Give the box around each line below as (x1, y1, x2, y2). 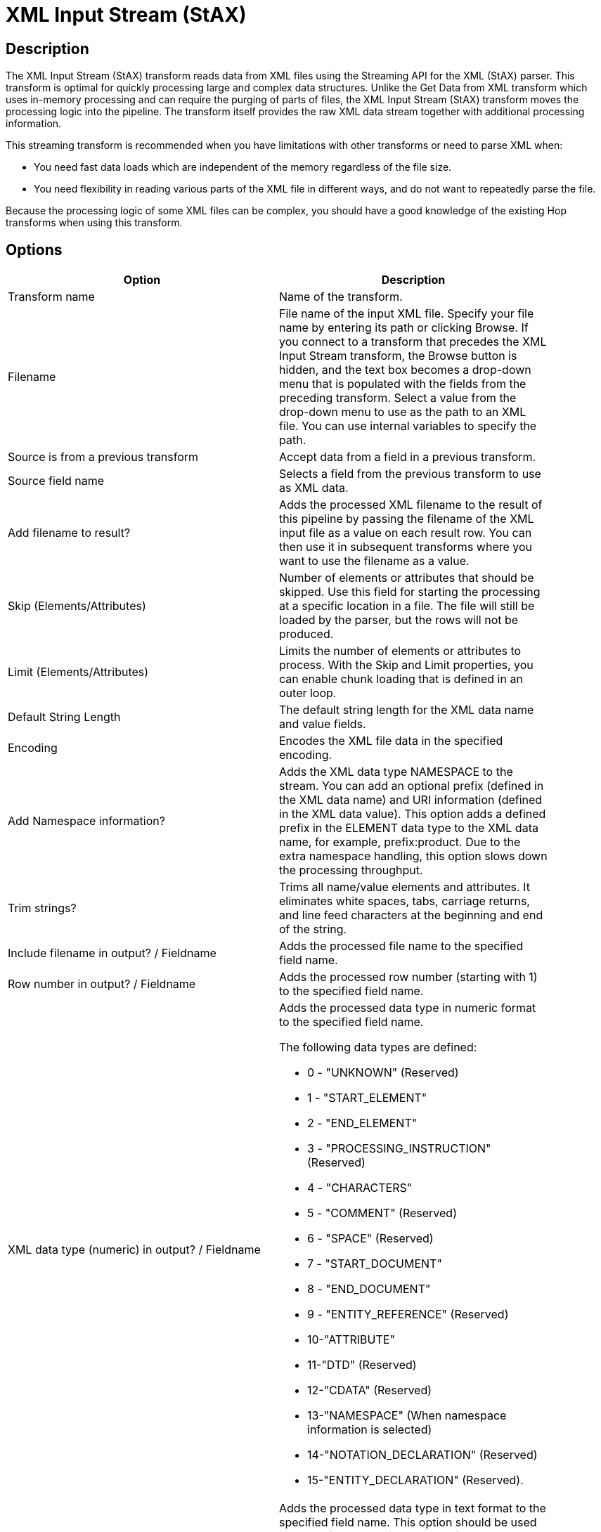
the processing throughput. (279, 863, 423, 878)
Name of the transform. (279, 290, 403, 304)
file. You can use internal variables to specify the (279, 419, 537, 434)
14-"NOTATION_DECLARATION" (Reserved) (307, 1448, 538, 1462)
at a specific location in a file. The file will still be (279, 599, 535, 614)
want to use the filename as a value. (279, 554, 470, 569)
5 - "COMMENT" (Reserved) (307, 1206, 457, 1221)
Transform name (8, 290, 95, 304)
